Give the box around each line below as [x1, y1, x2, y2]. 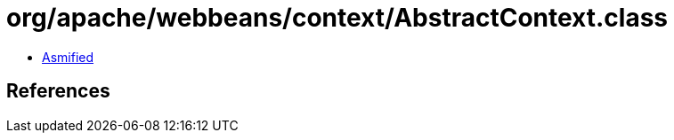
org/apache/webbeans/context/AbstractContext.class [6, 3, 669, 33]
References [6, 80, 110, 103]
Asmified [42, 49, 94, 65]
